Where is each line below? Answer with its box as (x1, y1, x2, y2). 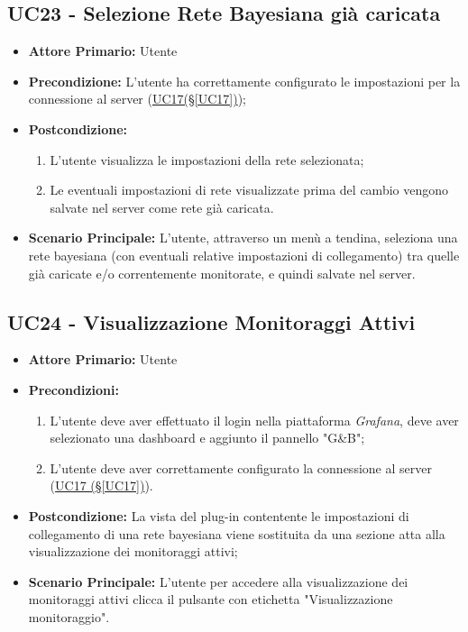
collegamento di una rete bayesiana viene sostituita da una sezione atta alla (28, 524, 445, 543)
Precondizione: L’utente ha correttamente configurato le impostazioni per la (28, 71, 461, 90)
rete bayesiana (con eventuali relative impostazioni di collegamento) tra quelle (28, 245, 460, 264)
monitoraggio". (28, 607, 110, 626)
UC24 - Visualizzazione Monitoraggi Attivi (7, 307, 416, 335)
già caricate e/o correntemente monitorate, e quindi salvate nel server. (28, 263, 416, 282)
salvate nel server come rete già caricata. (50, 197, 274, 216)
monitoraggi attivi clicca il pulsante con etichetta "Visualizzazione (28, 590, 393, 609)
